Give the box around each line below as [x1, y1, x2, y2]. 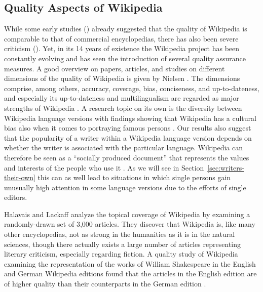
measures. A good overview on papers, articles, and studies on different [4, 63, 225, 73]
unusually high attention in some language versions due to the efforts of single [4, 182, 246, 192]
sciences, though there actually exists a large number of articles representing [4, 238, 241, 249]
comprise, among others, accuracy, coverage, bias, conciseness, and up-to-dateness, [4, 82, 259, 93]
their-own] [4, 172, 35, 183]
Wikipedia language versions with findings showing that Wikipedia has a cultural [4, 112, 256, 123]
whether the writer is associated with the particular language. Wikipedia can [4, 142, 243, 153]
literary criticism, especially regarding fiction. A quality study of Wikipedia [4, 248, 238, 259]
